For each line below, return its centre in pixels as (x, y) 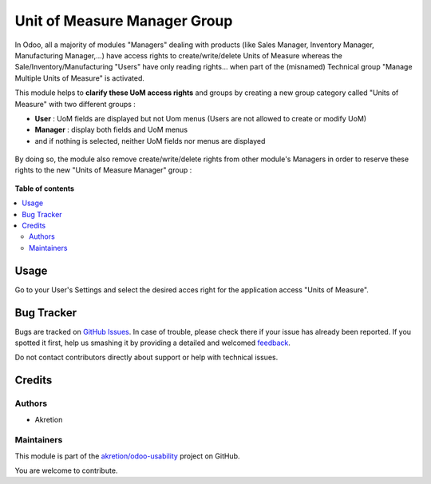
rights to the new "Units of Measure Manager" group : (103, 170)
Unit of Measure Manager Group (124, 21)
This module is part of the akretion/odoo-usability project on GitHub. (127, 456)
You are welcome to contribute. (66, 470)
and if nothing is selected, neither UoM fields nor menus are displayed (150, 141)
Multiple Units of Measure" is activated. (80, 78)
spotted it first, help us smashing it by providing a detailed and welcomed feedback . (153, 343)
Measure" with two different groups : (75, 104)
